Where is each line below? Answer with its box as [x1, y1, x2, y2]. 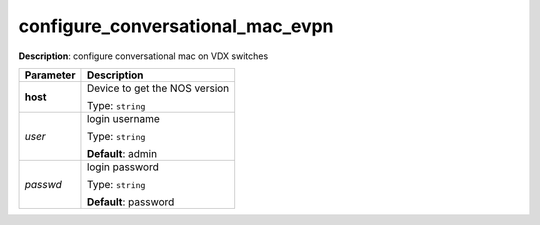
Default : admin [86, 146, 158, 160]
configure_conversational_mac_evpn [18, 15, 334, 37]
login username [86, 111, 160, 125]
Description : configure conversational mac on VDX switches [18, 50, 269, 62]
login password [86, 160, 160, 174]
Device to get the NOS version [86, 81, 230, 95]
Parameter [24, 68, 76, 82]
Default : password [86, 195, 175, 209]
